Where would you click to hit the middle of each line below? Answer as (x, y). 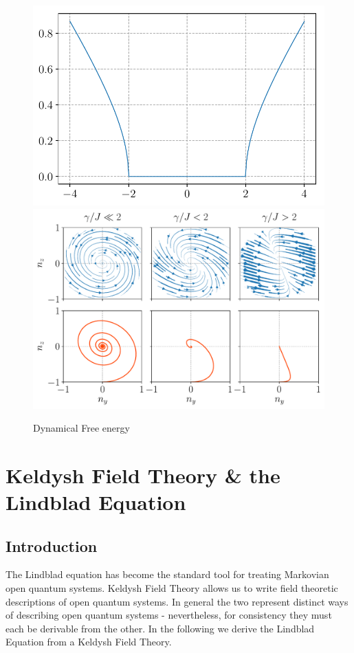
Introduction (52, 545)
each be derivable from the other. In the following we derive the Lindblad (160, 628)
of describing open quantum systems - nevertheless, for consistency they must (169, 615)
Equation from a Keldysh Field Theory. (89, 642)
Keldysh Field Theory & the (143, 475)
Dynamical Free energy (81, 428)
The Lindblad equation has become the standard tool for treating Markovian (167, 574)
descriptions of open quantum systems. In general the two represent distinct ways (177, 601)
